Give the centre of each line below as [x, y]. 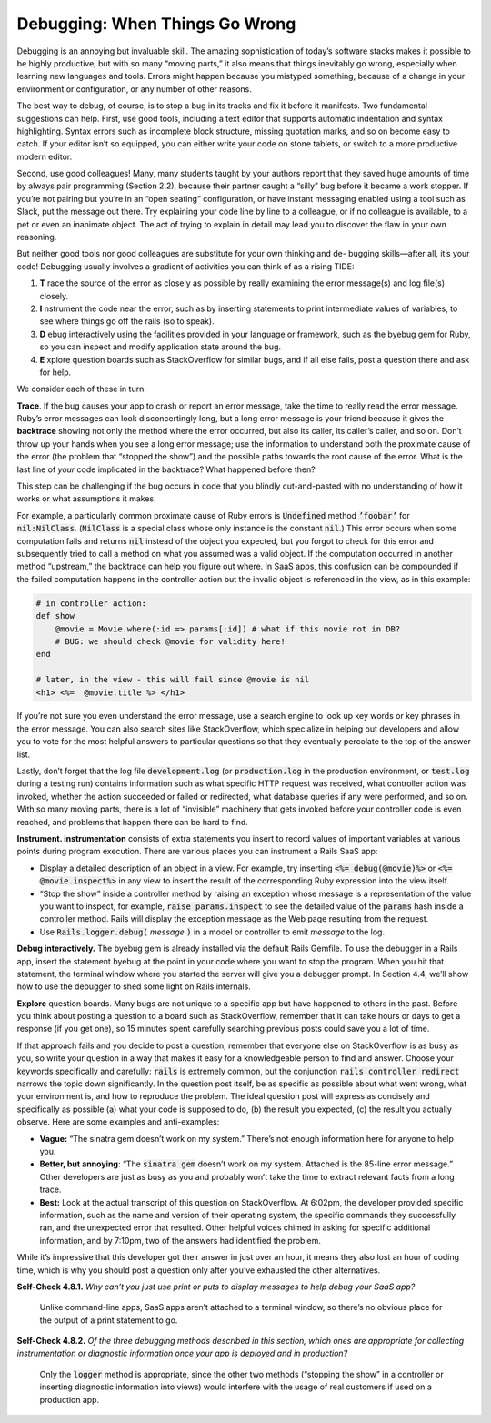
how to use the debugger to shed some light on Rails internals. [134, 986]
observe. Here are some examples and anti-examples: [118, 1122]
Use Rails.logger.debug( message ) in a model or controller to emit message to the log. [212, 932]
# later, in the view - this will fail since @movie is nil [173, 680]
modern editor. [45, 156]
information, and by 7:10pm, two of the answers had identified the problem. [180, 1240]
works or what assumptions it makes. [86, 499]
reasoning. [37, 237]
